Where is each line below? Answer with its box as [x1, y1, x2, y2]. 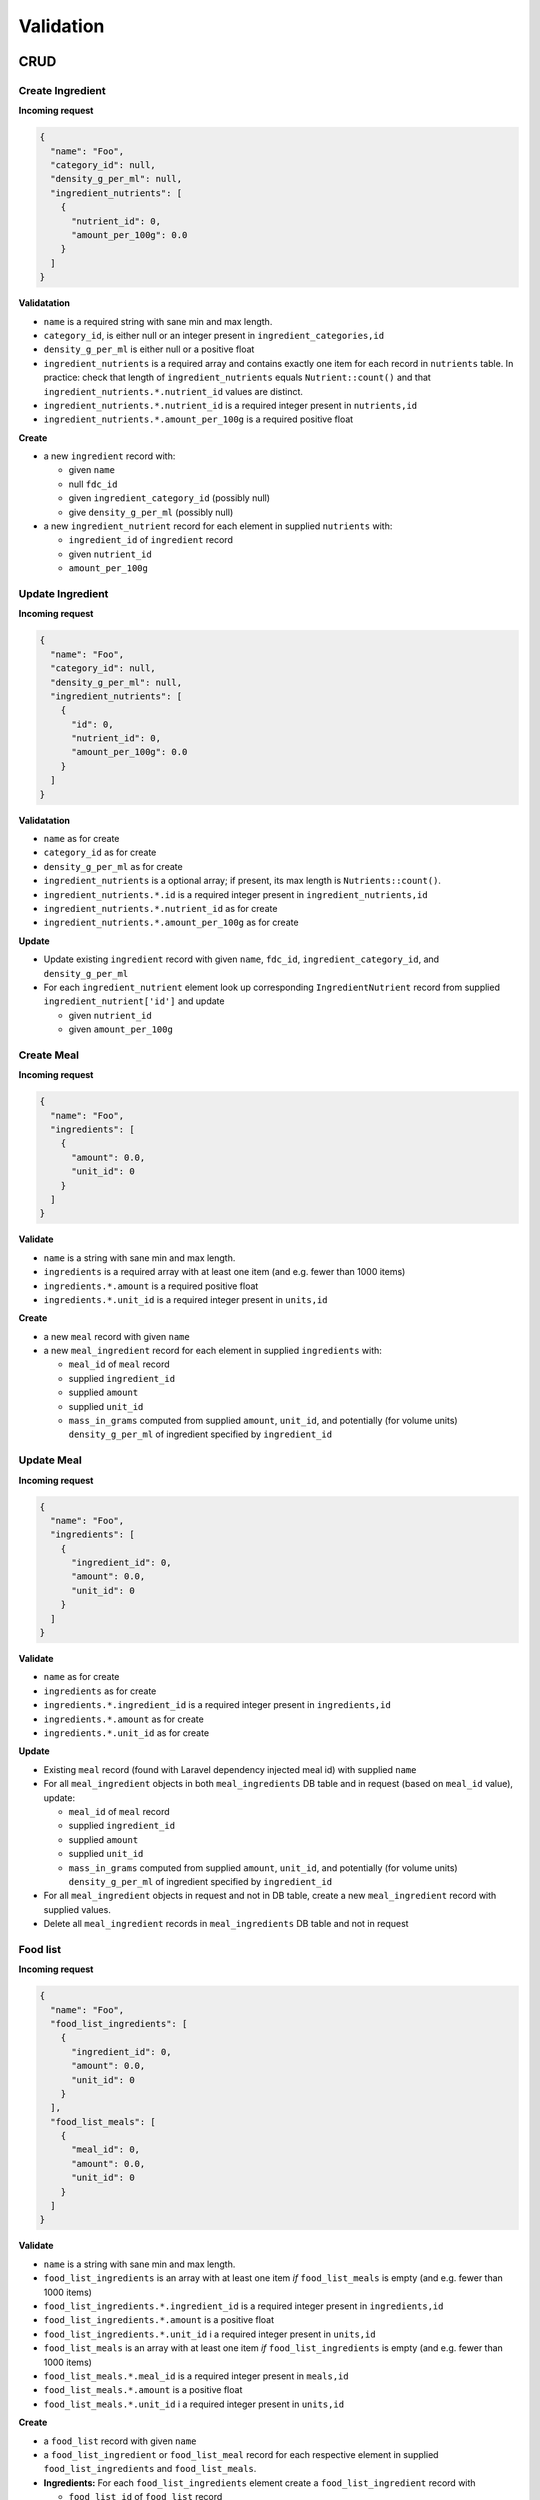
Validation [18, 15, 105, 37]
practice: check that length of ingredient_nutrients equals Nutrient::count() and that [43, 371, 432, 384]
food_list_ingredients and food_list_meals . [43, 2463, 257, 2475]
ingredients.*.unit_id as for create [43, 1726, 210, 1739]
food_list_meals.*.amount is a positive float [43, 2384, 243, 2396]
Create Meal [18, 1048, 80, 1062]
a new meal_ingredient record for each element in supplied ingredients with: [43, 1345, 382, 1357]
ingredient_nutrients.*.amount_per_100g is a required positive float [43, 413, 354, 425]
